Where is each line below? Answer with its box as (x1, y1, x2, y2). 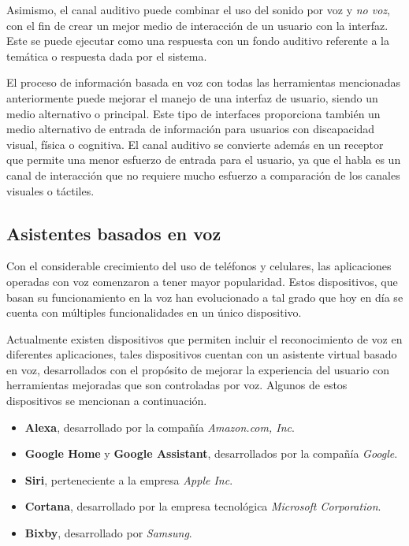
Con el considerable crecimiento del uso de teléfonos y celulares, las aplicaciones (6, 258, 392, 274)
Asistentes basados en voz (6, 221, 221, 245)
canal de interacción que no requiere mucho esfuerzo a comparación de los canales (6, 166, 400, 183)
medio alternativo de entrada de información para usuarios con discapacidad (6, 121, 375, 137)
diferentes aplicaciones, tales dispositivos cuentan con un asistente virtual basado (6, 346, 397, 362)
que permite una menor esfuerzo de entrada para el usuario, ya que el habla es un (6, 151, 401, 168)
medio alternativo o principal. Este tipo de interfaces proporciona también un (6, 105, 381, 121)
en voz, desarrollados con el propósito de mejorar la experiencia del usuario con (6, 361, 389, 377)
